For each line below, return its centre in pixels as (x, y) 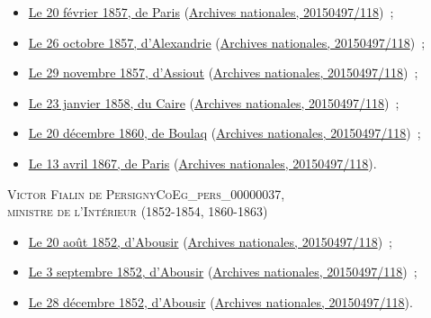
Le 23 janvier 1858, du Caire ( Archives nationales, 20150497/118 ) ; (214, 102)
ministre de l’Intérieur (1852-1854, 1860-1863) (138, 211)
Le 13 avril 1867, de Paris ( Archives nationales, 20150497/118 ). (202, 163)
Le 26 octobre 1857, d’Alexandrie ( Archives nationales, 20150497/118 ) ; (227, 42)
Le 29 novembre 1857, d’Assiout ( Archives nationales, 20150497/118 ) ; (223, 73)
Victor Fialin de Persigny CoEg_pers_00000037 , (146, 193)
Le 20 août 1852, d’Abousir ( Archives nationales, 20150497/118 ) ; (210, 241)
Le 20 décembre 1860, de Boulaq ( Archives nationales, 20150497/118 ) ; (224, 133)
